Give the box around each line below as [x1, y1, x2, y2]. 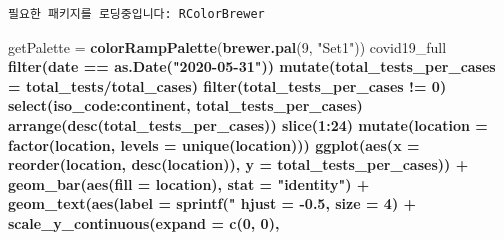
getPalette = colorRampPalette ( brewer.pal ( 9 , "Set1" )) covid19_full [8, 36, 447, 57]
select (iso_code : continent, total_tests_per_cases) [8, 95, 363, 116]
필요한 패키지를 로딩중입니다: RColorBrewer [8, 7, 265, 21]
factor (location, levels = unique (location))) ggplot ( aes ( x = [8, 134, 420, 155]
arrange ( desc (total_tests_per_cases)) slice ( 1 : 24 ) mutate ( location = [8, 114, 488, 135]
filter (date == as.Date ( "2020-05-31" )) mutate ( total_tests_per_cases [8, 56, 496, 77]
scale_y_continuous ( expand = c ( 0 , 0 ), [8, 212, 280, 233]
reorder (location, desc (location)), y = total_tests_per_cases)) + [8, 154, 469, 175]
